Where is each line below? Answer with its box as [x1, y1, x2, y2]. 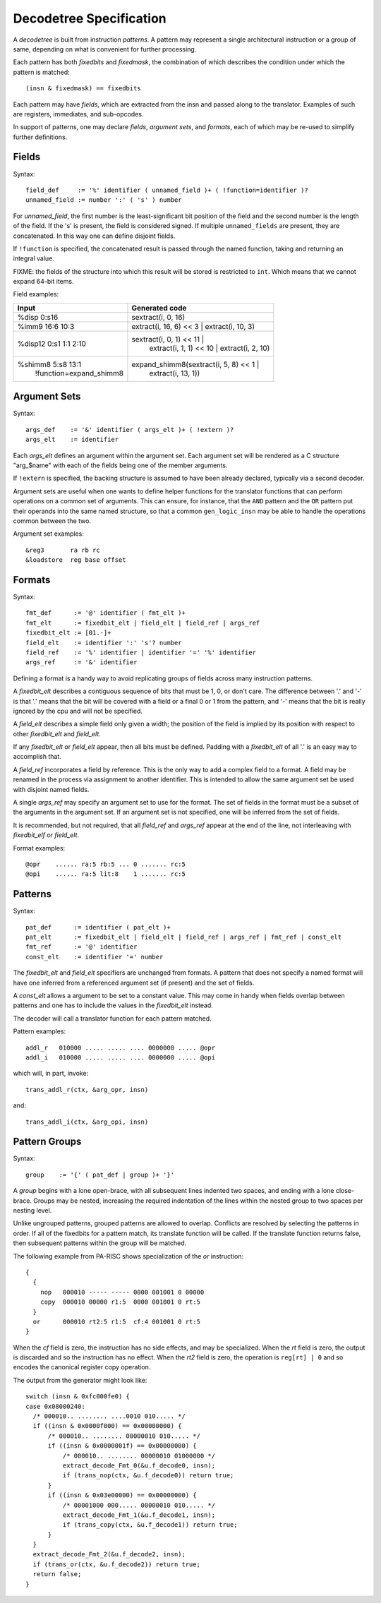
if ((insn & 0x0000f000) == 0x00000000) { [32, 1422, 183, 1430]
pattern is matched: [13, 68, 70, 76]
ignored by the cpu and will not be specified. [13, 707, 143, 715]
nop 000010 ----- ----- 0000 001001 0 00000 [40, 1288, 205, 1296]
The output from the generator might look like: [13, 1376, 147, 1384]
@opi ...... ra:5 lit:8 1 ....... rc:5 [25, 870, 186, 878]
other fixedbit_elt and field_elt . [13, 729, 102, 738]
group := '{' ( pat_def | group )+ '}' [25, 1170, 175, 1179]
